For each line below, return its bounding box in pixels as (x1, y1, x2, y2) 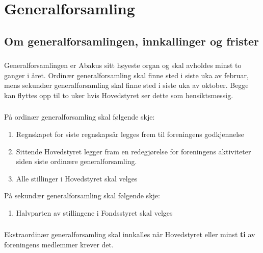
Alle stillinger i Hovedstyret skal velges (16, 173, 138, 183)
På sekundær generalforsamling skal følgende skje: (4, 190, 160, 201)
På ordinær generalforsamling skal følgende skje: (4, 111, 155, 122)
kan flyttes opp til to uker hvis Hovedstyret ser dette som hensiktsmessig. (4, 89, 233, 100)
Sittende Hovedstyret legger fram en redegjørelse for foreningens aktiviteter (16, 146, 251, 156)
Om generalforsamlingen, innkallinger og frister (4, 33, 259, 49)
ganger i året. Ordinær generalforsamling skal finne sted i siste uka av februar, (4, 70, 249, 80)
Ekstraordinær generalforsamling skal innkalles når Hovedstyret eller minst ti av (4, 229, 255, 240)
